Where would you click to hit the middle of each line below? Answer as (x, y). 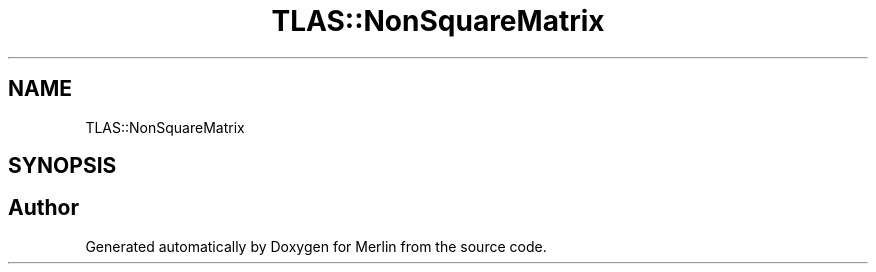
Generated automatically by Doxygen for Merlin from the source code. (316, 246)
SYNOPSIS (62, 166)
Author (43, 208)
